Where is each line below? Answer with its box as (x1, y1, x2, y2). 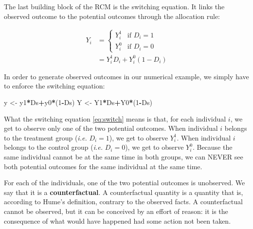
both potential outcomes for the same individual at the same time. (4, 161, 202, 171)
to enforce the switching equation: (4, 81, 105, 91)
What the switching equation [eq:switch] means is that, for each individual (4, 113, 226, 123)
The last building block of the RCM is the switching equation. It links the (4, 1, 225, 11)
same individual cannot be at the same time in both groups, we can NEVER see (4, 151, 243, 161)
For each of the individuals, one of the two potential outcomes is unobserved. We (4, 177, 245, 188)
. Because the (192, 142, 233, 152)
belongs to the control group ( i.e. (4, 142, 103, 152)
